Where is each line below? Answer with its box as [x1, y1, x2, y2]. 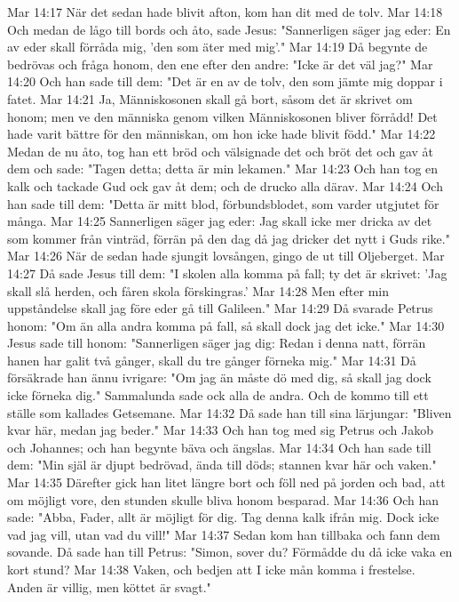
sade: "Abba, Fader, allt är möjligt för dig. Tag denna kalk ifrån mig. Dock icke [7, 508, 439, 526]
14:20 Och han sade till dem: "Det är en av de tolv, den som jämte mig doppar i [7, 72, 443, 91]
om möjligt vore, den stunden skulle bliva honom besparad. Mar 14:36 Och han [7, 490, 439, 509]
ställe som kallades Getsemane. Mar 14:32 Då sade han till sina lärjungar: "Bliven [7, 403, 452, 421]
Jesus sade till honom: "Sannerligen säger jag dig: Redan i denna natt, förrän [7, 333, 426, 352]
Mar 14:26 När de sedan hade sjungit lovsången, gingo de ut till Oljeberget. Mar [7, 246, 445, 265]
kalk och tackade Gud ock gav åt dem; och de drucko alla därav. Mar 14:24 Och [7, 176, 443, 195]
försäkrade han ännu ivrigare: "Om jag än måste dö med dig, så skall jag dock [7, 368, 431, 387]
